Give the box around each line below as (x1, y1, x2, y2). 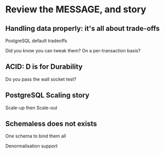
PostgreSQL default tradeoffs (5, 37, 68, 44)
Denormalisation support (5, 143, 58, 149)
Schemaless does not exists (5, 120, 97, 128)
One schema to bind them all (5, 133, 66, 139)
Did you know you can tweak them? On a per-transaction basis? (5, 48, 141, 53)
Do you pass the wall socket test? (5, 76, 77, 82)
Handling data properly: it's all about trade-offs (5, 24, 160, 33)
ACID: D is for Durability (5, 63, 83, 71)
